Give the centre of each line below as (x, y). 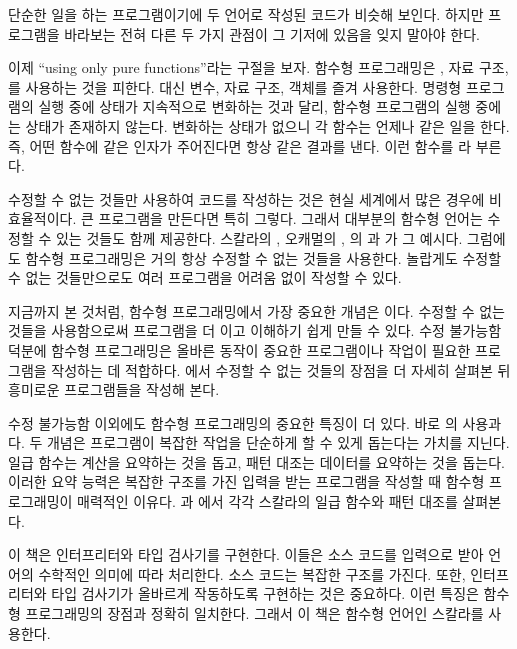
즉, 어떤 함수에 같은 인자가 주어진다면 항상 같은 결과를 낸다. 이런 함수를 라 (240, 145)
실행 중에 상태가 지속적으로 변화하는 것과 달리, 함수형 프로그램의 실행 (254, 106)
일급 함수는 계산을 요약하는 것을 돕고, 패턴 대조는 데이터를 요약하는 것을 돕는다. (256, 461)
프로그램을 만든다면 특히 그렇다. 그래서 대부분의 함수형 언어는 (290, 218)
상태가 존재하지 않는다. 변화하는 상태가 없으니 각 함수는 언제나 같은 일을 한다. (267, 125)
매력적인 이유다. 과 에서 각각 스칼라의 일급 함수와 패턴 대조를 (267, 501)
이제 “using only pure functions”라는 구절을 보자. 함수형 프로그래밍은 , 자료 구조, (258, 67)
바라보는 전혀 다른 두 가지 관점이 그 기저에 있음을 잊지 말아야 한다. (272, 33)
